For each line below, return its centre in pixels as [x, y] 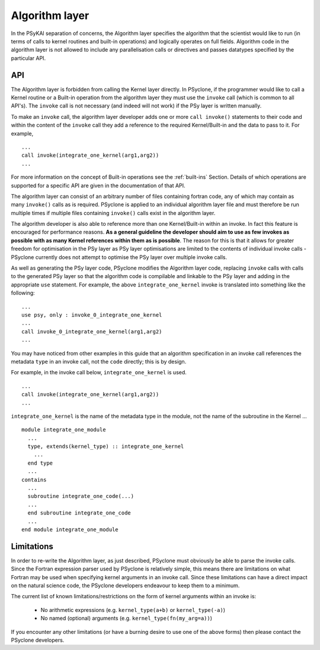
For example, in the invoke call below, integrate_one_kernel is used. [99, 373]
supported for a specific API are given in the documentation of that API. [98, 185]
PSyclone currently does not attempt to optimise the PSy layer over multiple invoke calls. [119, 257]
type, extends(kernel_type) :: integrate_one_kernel [106, 447]
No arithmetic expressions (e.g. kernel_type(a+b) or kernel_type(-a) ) [133, 610]
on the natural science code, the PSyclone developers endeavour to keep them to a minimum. [125, 586]
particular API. [28, 58]
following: [23, 293]
